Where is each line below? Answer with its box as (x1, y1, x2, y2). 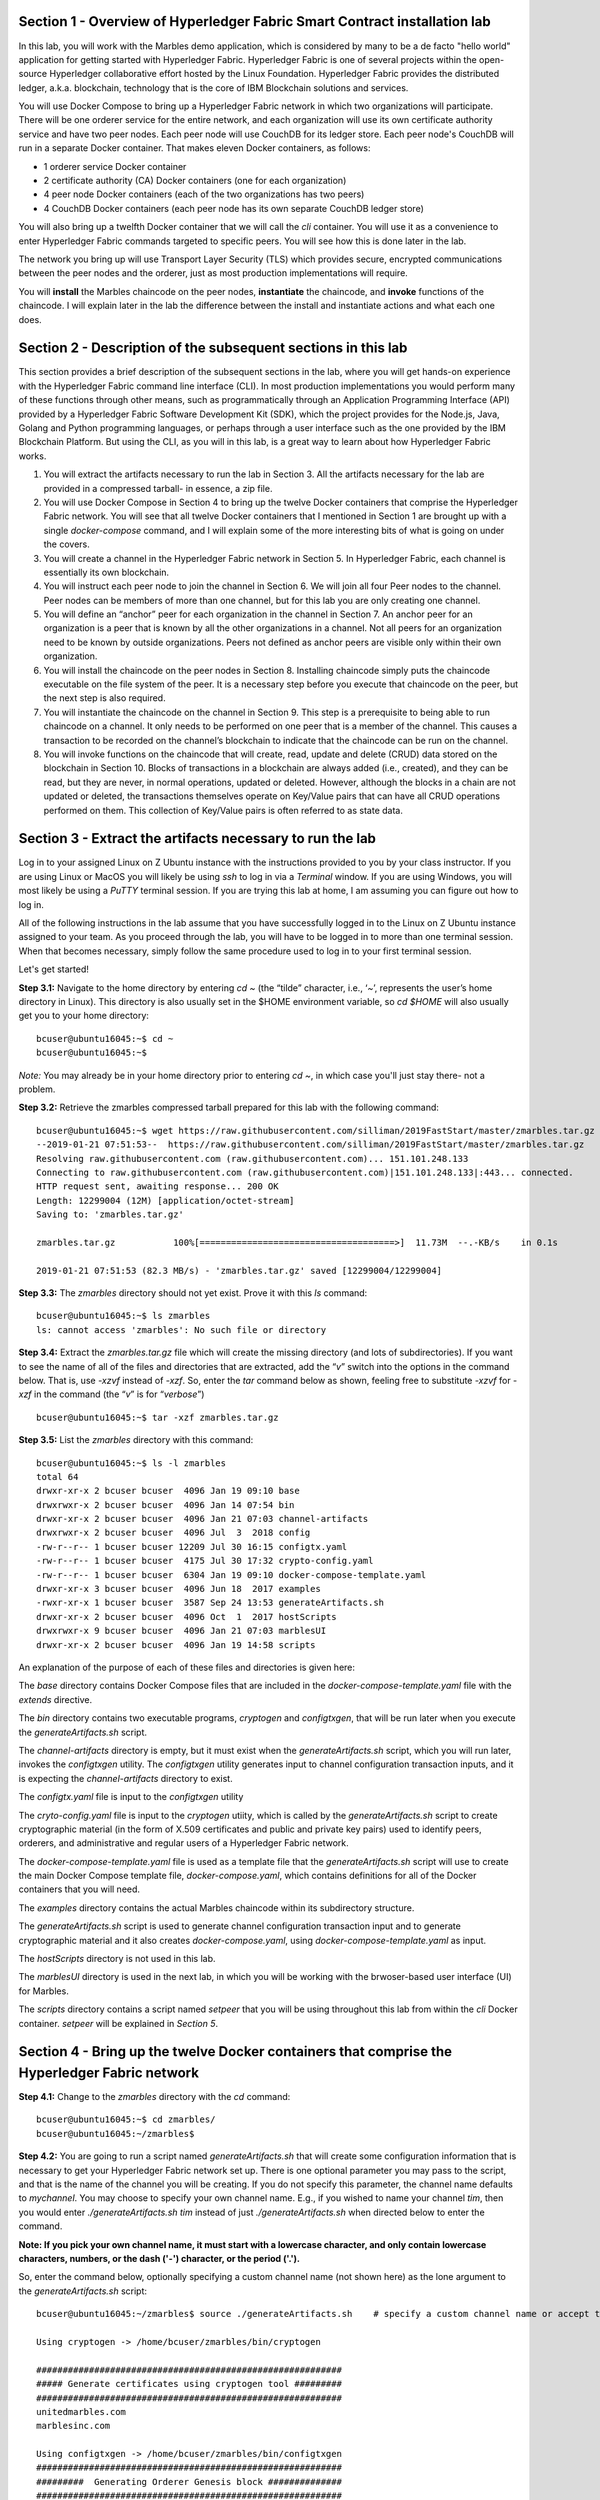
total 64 (36, 1471, 79, 1482)
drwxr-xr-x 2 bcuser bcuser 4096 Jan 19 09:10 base (36, 1485, 300, 1497)
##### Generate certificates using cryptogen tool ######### (36, 2378, 342, 2390)
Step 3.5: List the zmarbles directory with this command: (18, 1434, 254, 1446)
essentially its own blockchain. (43, 566, 170, 578)
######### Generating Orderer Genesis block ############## (36, 2476, 342, 2487)
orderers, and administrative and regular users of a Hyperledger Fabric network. (18, 1837, 349, 1849)
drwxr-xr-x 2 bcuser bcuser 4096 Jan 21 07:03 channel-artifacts (36, 1513, 369, 1525)
